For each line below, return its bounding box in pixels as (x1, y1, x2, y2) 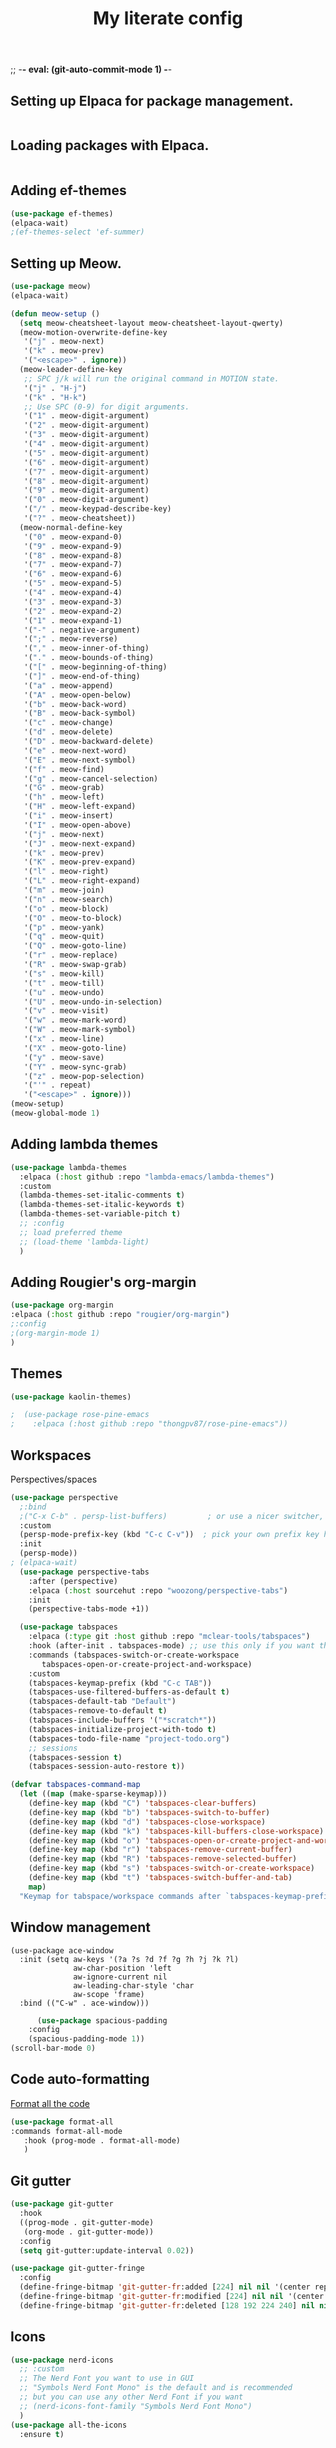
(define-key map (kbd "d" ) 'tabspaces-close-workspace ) (28, 1817, 267, 1827)
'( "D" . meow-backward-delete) (23, 737, 155, 747)
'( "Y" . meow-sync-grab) (23, 1062, 128, 1072)
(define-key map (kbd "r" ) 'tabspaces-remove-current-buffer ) (28, 1845, 293, 1855)
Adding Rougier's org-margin (10, 1273, 197, 1291)
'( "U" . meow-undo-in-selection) (23, 997, 163, 1007)
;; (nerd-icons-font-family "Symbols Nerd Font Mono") (19, 2401, 253, 2411)
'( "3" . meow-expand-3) (23, 597, 123, 607)
